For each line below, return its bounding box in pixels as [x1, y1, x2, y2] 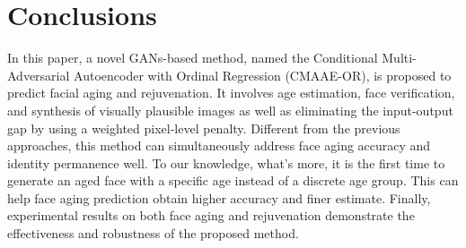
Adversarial [7, 65, 70, 84]
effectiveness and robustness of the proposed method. [7, 224, 299, 243]
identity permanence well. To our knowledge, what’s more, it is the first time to [7, 153, 445, 172]
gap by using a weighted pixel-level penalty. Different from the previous [7, 118, 400, 137]
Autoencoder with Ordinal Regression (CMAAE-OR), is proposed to [74, 65, 452, 84]
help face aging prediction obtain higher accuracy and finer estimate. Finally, [7, 188, 431, 207]
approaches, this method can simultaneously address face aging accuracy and [7, 136, 431, 155]
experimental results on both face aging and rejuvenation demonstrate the [7, 206, 415, 225]
